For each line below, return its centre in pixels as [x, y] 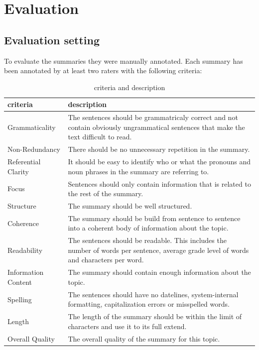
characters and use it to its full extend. [127, 326]
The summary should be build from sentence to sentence [154, 218]
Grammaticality [32, 127]
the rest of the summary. [106, 193]
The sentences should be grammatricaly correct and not [153, 117]
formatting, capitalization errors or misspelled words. [149, 304]
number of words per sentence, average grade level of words [158, 250]
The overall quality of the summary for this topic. [144, 338]
